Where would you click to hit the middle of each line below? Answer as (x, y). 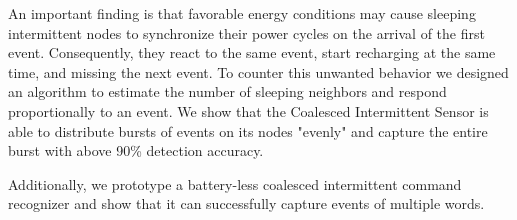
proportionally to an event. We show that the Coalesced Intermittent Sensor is (248, 110)
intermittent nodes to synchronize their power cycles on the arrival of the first (246, 32)
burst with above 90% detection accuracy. (136, 150)
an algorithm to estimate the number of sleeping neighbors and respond (227, 91)
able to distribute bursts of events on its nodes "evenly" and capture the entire (248, 130)
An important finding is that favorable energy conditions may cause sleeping (242, 13)
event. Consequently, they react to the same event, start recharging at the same (252, 52)
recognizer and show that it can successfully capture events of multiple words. (246, 203)
